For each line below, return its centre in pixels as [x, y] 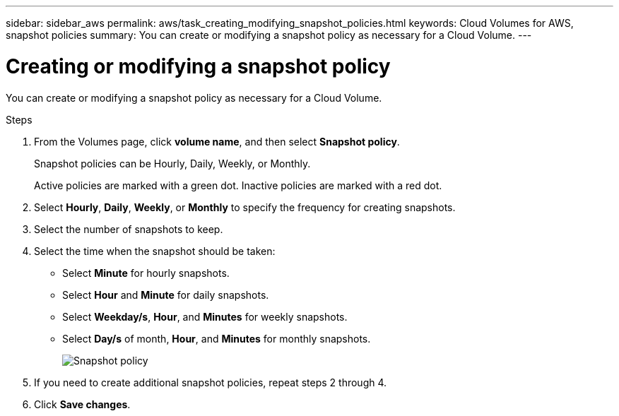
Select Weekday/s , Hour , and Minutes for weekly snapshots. [205, 316]
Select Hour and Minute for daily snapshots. [166, 295]
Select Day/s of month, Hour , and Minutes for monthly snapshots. [217, 338]
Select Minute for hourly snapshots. [146, 273]
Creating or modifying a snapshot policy [198, 66]
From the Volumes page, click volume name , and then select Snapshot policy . [217, 141]
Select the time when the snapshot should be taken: [155, 251]
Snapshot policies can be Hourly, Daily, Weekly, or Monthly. [172, 163]
